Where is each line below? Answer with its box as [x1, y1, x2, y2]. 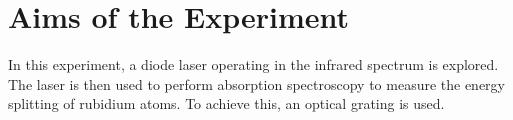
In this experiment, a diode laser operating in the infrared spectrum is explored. [8, 54, 499, 75]
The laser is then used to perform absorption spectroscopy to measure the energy [8, 73, 505, 94]
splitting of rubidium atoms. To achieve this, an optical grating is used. [8, 93, 445, 114]
